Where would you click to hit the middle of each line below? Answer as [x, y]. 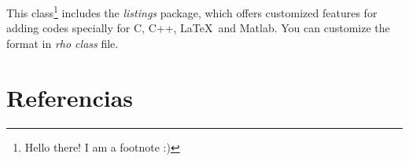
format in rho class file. [63, 43]
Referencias [70, 97]
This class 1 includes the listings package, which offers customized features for [192, 11]
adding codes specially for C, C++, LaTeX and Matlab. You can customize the [198, 28]
